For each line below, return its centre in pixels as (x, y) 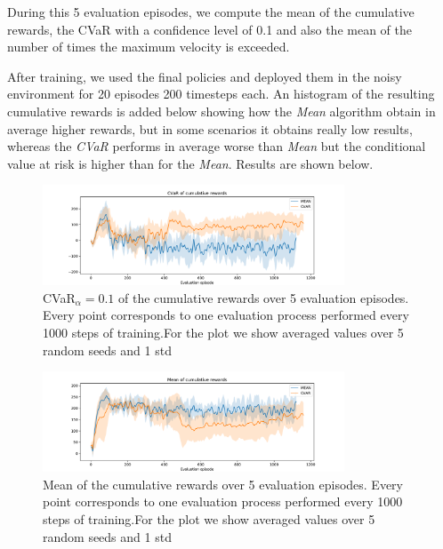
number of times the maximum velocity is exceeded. (149, 47)
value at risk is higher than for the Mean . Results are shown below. (190, 163)
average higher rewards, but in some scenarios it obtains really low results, (210, 128)
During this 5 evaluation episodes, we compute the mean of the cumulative (211, 12)
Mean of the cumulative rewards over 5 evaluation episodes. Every (223, 484)
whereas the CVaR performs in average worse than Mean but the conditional (217, 146)
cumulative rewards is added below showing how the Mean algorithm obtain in (221, 111)
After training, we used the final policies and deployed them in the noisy (205, 76)
